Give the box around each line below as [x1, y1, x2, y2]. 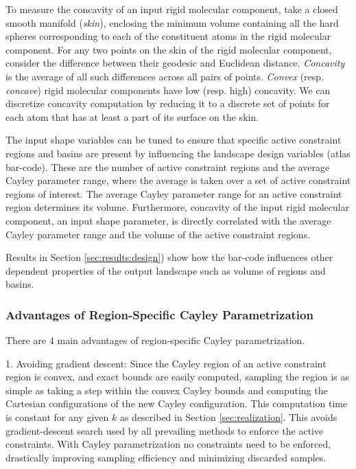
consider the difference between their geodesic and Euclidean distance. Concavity [5, 56, 345, 70]
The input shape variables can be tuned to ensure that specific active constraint [5, 133, 342, 147]
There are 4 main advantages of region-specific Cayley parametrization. [5, 333, 305, 347]
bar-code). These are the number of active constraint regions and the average [5, 159, 330, 174]
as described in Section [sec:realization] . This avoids [119, 410, 337, 424]
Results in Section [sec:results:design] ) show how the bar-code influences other [5, 250, 333, 264]
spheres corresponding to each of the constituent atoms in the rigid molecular [5, 29, 331, 43]
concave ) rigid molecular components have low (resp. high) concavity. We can [5, 82, 331, 97]
